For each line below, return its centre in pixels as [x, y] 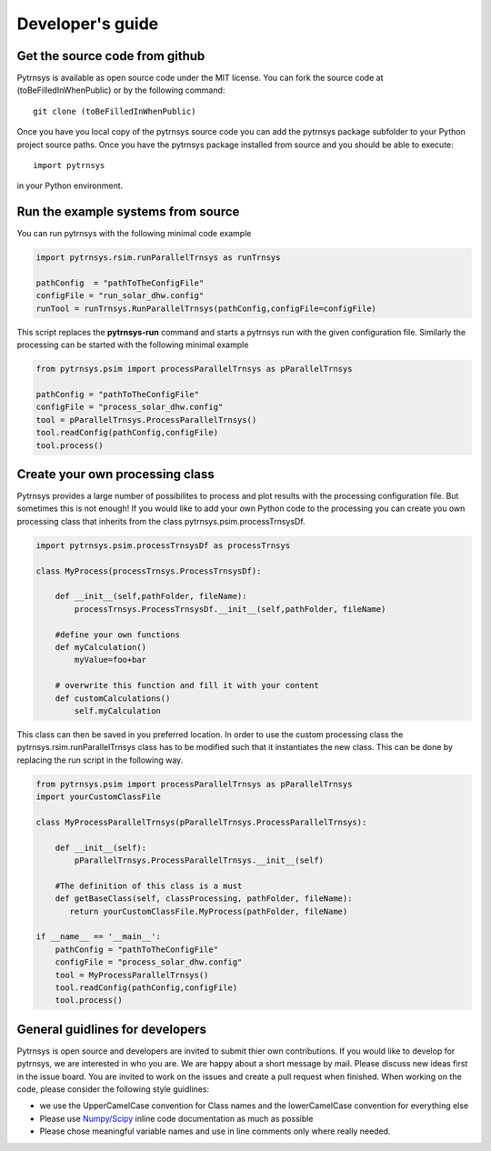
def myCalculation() [101, 647]
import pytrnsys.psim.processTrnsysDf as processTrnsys [163, 545]
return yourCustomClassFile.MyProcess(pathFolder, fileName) [209, 911]
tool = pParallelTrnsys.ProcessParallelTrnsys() [146, 420]
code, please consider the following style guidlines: [113, 1089]
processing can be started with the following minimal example [133, 345]
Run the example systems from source [128, 212]
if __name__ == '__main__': [98, 937]
